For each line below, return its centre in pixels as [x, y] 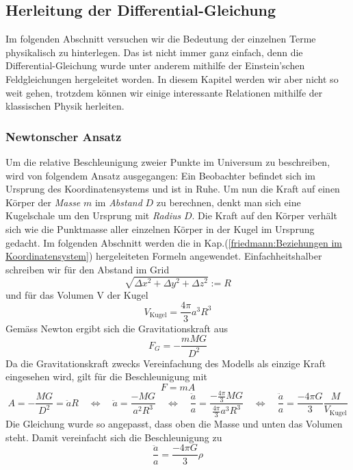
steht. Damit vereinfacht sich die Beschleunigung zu [114, 437]
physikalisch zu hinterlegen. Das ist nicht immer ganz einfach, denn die [154, 52]
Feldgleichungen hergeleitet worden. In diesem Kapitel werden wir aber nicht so [172, 78]
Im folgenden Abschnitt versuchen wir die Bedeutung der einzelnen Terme [161, 39]
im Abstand [118, 202]
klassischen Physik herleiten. [65, 106]
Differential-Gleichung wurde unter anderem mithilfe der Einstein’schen [155, 65]
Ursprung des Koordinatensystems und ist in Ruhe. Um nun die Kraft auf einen [173, 189]
